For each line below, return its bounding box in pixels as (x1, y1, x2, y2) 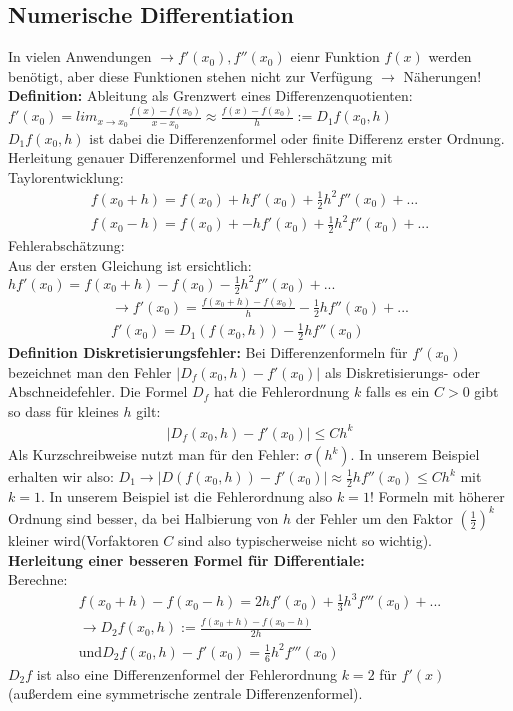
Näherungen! (403, 65, 482, 86)
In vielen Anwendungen (8, 46, 152, 67)
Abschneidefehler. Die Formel (8, 381, 188, 402)
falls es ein (365, 381, 430, 402)
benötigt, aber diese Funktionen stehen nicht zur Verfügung (8, 65, 373, 86)
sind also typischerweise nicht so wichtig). (178, 529, 432, 550)
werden (428, 46, 472, 67)
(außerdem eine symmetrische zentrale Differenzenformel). (8, 683, 363, 704)
